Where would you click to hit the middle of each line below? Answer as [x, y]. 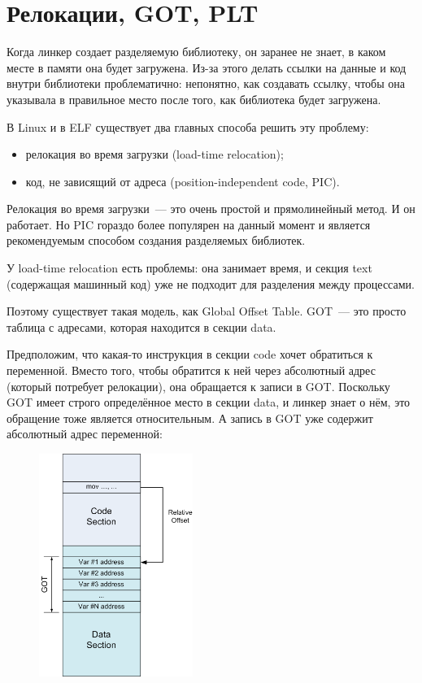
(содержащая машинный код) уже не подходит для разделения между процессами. [211, 283]
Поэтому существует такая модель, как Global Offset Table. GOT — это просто [207, 311]
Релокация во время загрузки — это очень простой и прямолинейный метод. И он [211, 209]
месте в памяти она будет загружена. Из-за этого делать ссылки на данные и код [207, 67]
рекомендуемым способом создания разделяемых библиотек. [156, 240]
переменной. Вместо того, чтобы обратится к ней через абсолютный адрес [191, 370]
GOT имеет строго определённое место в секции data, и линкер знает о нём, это [209, 402]
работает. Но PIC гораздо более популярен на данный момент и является [189, 224]
